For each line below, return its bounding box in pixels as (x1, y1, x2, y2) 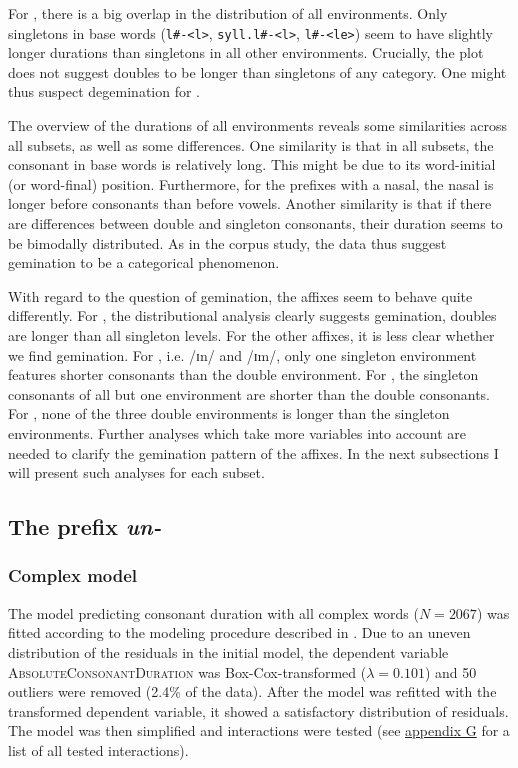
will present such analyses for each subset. (8, 462, 265, 483)
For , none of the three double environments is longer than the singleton (8, 403, 450, 424)
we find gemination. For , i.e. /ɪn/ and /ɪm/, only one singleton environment (8, 344, 477, 365)
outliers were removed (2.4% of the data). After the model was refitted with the (8, 681, 497, 702)
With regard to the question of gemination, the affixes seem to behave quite (8, 285, 473, 306)
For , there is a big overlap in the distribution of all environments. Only (8, 3, 448, 23)
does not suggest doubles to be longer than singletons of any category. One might (8, 61, 507, 82)
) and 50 (424, 661, 477, 682)
